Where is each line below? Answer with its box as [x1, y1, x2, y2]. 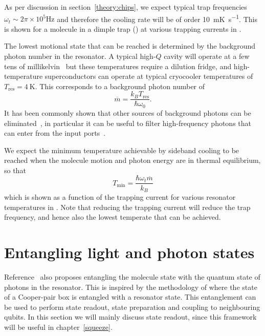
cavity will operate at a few [164, 51, 250, 61]
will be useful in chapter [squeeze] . [4, 321, 113, 332]
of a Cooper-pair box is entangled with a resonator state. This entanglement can [4, 291, 256, 302]
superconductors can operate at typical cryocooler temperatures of [45, 71, 253, 81]
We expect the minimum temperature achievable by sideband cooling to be [4, 144, 239, 155]
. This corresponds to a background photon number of [35, 80, 205, 91]
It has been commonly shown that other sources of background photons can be [4, 107, 251, 118]
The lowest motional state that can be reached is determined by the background [4, 40, 256, 51]
